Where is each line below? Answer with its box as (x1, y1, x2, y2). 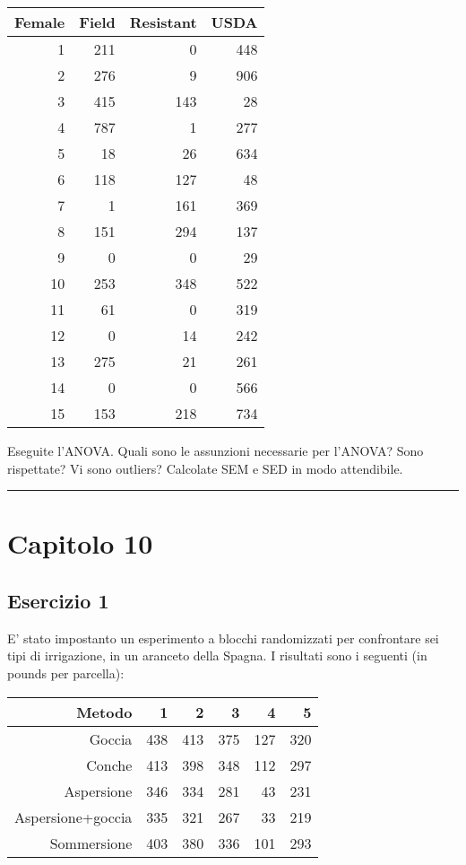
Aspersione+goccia (14, 806, 133, 827)
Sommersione (49, 832, 133, 853)
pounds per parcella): (7, 663, 125, 682)
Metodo (76, 701, 133, 722)
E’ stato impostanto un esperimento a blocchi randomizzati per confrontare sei (7, 628, 439, 647)
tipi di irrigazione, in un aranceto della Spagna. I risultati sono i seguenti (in (7, 646, 427, 665)
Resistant (129, 12, 197, 32)
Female (14, 12, 65, 32)
